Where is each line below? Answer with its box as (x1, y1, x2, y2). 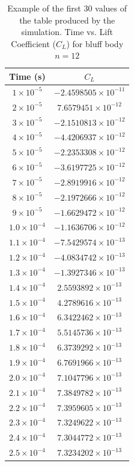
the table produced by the (19, 13, 115, 26)
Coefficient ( (11, 37, 56, 50)
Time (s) (9, 70, 46, 82)
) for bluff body (66, 37, 124, 50)
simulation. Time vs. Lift (21, 25, 113, 38)
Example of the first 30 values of (7, 2, 127, 14)
